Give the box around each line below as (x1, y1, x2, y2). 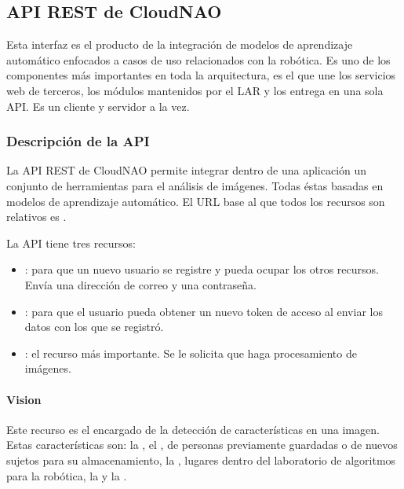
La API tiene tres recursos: (6, 234, 136, 251)
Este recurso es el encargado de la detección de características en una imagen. (6, 421, 380, 437)
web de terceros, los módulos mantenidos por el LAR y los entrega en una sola (6, 82, 384, 98)
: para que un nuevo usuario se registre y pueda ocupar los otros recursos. (24, 261, 379, 278)
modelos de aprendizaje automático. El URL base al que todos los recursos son (6, 193, 385, 209)
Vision (6, 391, 42, 407)
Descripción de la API (6, 131, 150, 151)
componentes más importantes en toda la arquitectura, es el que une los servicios (6, 67, 396, 83)
